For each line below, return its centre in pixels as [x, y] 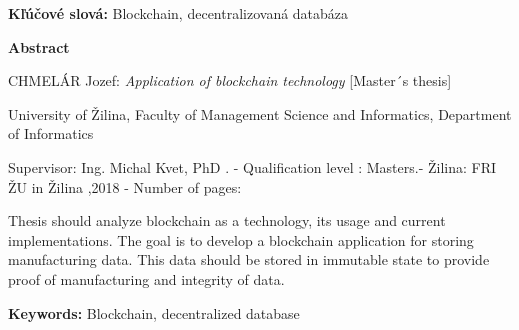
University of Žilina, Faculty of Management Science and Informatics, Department [260, 113]
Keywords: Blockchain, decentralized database [154, 312]
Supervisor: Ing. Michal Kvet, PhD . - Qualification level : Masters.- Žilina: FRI [252, 166]
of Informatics [51, 133]
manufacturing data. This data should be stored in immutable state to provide [249, 259]
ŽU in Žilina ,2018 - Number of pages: [125, 186]
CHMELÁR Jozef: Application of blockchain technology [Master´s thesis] [230, 80]
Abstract [39, 46]
